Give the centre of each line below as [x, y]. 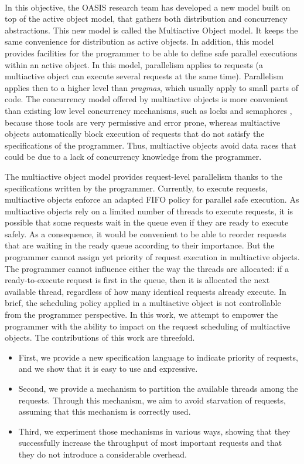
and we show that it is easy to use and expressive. [108, 369]
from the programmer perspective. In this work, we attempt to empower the [141, 315]
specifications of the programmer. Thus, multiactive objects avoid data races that [151, 145]
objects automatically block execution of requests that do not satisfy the [135, 134]
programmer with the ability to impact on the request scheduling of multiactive [148, 326]
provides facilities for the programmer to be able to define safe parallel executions [151, 53]
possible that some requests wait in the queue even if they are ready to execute [147, 222]
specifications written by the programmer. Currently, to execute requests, [136, 188]
